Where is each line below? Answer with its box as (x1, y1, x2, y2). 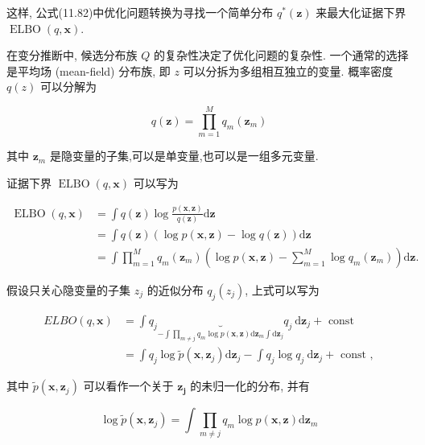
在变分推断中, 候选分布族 (6, 47, 138, 64)
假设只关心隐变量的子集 (6, 282, 130, 298)
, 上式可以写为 (245, 282, 320, 298)
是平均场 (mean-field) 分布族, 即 (6, 62, 171, 79)
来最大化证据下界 (316, 4, 406, 20)
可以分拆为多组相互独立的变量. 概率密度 (183, 62, 394, 79)
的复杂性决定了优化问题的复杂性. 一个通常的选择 (153, 47, 409, 64)
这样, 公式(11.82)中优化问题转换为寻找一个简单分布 (6, 4, 274, 20)
